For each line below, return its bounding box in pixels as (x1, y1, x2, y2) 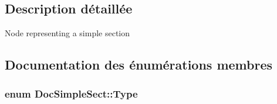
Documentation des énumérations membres (5, 56, 273, 74)
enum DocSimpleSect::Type (5, 86, 138, 100)
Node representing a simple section (5, 27, 130, 39)
